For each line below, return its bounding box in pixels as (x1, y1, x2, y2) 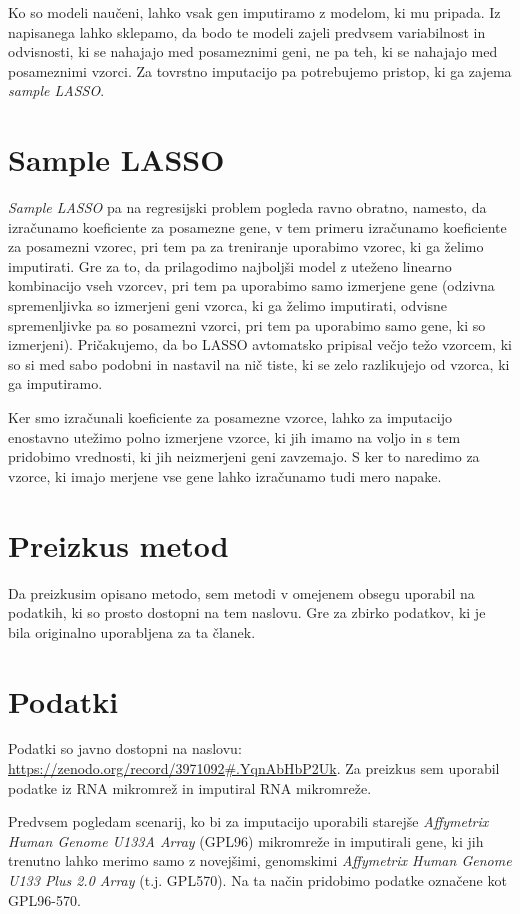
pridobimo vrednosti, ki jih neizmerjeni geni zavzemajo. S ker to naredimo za (8, 446, 480, 467)
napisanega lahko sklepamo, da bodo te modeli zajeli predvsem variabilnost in (8, 21, 486, 42)
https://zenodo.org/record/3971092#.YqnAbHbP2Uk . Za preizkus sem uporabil (8, 758, 500, 779)
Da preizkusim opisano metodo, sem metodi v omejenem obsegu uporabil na (8, 582, 475, 603)
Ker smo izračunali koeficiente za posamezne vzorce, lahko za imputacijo (8, 407, 452, 428)
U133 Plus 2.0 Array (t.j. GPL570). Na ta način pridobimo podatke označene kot (8, 870, 507, 890)
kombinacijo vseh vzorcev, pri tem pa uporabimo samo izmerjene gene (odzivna (8, 275, 495, 296)
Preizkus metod (8, 524, 229, 565)
